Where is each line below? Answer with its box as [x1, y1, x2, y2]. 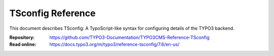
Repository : [9, 34, 35, 40]
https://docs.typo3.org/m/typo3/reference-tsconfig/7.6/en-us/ [49, 41, 180, 47]
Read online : [9, 41, 37, 47]
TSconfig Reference [9, 8, 96, 19]
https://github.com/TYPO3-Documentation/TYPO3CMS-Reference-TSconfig [49, 34, 210, 40]
